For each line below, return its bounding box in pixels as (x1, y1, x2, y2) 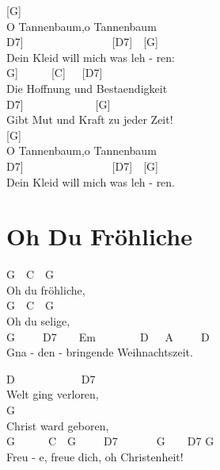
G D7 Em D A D (6, 328, 210, 345)
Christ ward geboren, (6, 417, 109, 433)
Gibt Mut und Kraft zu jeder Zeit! (6, 111, 173, 128)
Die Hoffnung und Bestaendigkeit (6, 79, 168, 96)
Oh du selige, (6, 313, 70, 329)
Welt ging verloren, (6, 386, 99, 403)
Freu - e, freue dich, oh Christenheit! (6, 448, 184, 464)
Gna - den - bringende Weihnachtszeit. (6, 344, 193, 360)
